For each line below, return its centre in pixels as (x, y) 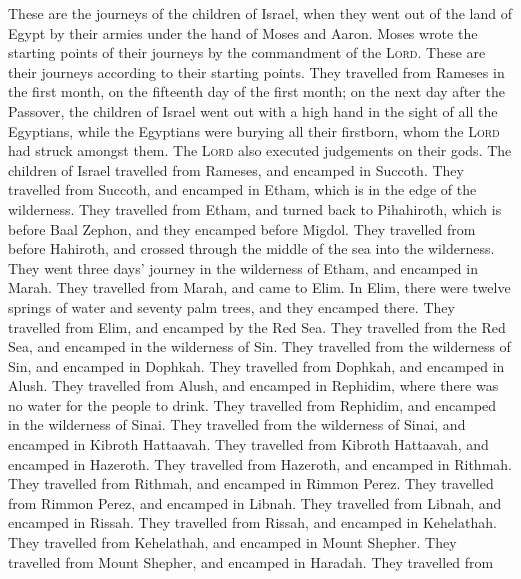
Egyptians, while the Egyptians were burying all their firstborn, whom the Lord (254, 130)
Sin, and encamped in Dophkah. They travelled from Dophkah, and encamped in (256, 365)
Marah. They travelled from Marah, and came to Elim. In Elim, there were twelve (259, 287)
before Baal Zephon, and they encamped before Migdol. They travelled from (242, 228)
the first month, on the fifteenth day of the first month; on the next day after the (256, 91)
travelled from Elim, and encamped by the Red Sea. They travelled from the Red (257, 326)
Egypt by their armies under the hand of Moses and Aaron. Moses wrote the (243, 32)
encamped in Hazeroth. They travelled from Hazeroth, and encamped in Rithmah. (260, 463)
